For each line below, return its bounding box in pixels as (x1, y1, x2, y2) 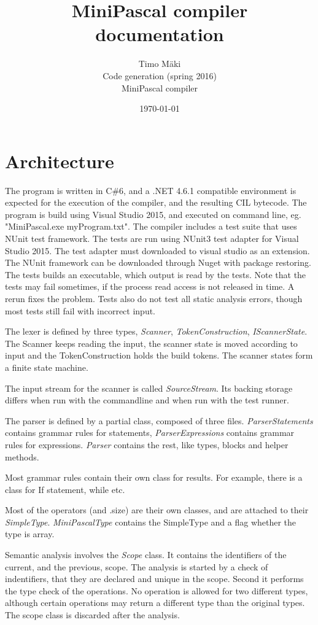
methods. (5, 450, 39, 463)
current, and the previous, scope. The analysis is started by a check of (5, 560, 268, 573)
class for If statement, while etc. (5, 483, 125, 495)
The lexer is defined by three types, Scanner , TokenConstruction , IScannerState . (5, 325, 308, 338)
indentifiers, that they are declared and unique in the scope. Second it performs (5, 572, 304, 585)
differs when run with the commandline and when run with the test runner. (5, 394, 289, 406)
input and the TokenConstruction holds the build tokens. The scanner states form (5, 349, 313, 362)
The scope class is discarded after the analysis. (5, 608, 180, 621)
